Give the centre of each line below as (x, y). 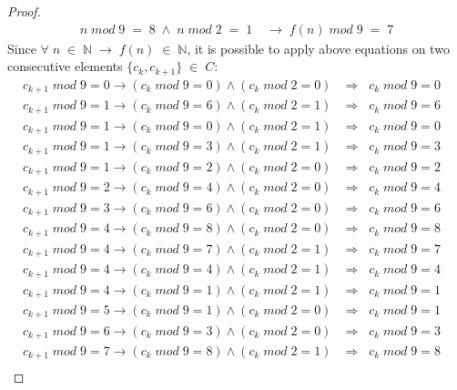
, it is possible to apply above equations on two (318, 48)
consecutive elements (65, 66)
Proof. (24, 11)
